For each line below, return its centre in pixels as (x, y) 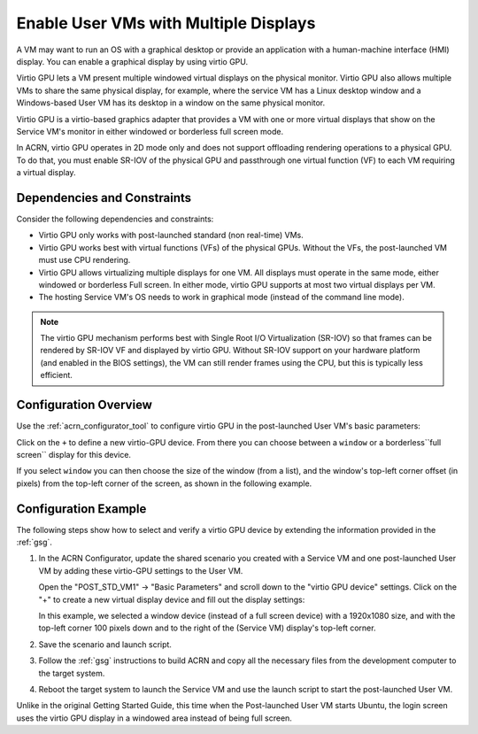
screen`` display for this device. (74, 454)
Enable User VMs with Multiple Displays (166, 23)
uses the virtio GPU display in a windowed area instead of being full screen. (154, 718)
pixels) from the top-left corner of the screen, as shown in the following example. (164, 483)
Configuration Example (81, 509)
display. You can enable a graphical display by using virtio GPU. (132, 61)
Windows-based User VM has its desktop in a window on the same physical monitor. (171, 103)
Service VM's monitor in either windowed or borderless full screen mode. (150, 131)
